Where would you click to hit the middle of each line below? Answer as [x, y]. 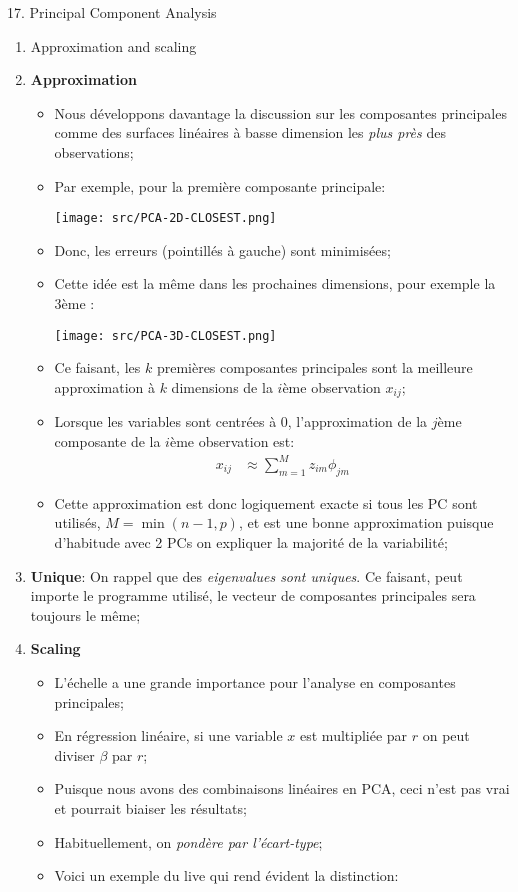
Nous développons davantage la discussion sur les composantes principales [280, 112]
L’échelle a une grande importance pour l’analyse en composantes [255, 681]
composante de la [107, 440]
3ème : [74, 303]
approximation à [104, 386]
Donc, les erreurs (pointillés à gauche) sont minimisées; [222, 249]
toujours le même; [85, 614]
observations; [94, 151]
